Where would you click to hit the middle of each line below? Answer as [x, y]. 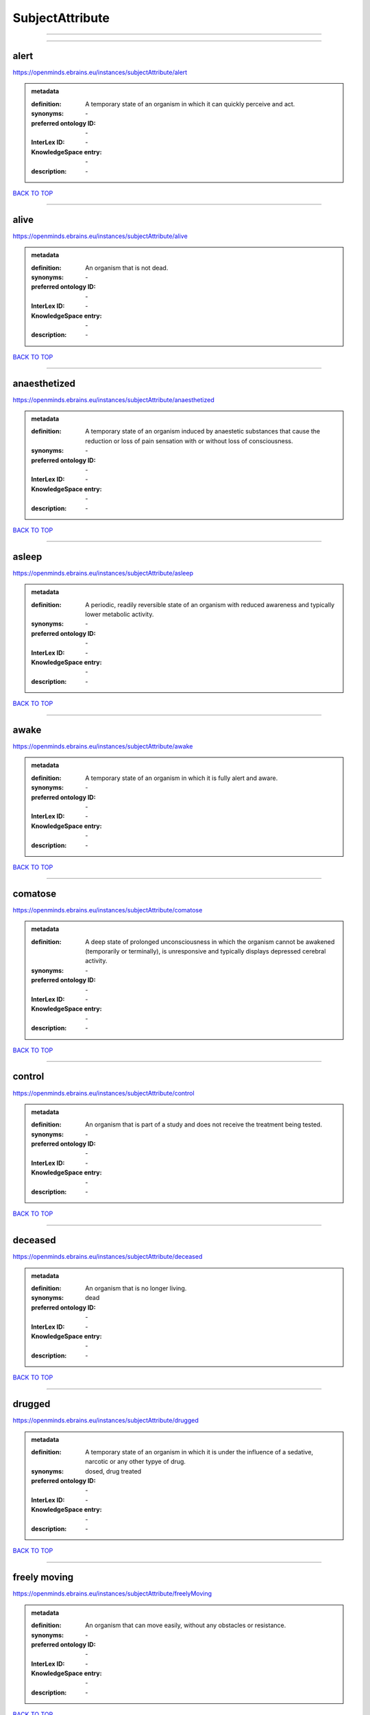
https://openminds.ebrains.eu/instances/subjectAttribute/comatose [108, 910]
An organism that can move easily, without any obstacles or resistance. [186, 1625]
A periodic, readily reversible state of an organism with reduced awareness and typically [210, 604]
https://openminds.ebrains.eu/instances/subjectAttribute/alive [100, 236]
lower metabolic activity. [120, 615]
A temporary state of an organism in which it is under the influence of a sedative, [199, 1452]
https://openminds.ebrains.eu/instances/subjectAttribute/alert [100, 73]
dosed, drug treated [113, 1471]
